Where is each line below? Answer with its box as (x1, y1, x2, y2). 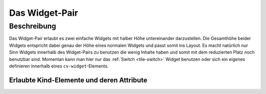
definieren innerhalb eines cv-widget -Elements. (9, 63, 109, 69)
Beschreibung (9, 22, 56, 31)
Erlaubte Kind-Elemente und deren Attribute (9, 76, 148, 84)
